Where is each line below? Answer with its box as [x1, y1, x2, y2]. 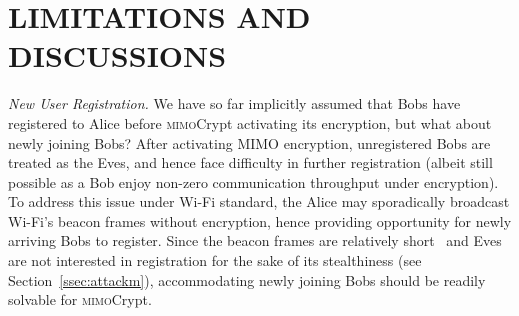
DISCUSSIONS [8, 35, 227, 76]
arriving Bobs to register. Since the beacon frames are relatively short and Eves [8, 230, 502, 251]
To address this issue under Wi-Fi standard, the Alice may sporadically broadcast [8, 191, 510, 212]
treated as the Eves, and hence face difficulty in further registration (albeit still [8, 152, 493, 173]
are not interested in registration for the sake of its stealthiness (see [8, 250, 422, 271]
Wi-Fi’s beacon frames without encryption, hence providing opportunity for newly [8, 210, 512, 231]
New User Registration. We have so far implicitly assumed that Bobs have [8, 93, 461, 114]
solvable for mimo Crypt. [8, 289, 152, 310]
